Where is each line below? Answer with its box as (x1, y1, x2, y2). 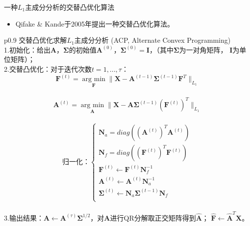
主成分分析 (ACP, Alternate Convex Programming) (74, 35, 231, 45)
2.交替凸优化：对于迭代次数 (4, 63, 92, 74)
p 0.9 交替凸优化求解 (4, 35, 67, 45)
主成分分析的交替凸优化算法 (25, 2, 115, 12)
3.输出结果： (4, 212, 44, 223)
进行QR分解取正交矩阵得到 (110, 212, 196, 223)
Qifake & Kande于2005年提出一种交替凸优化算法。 (15, 18, 174, 28)
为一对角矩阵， (179, 44, 227, 55)
